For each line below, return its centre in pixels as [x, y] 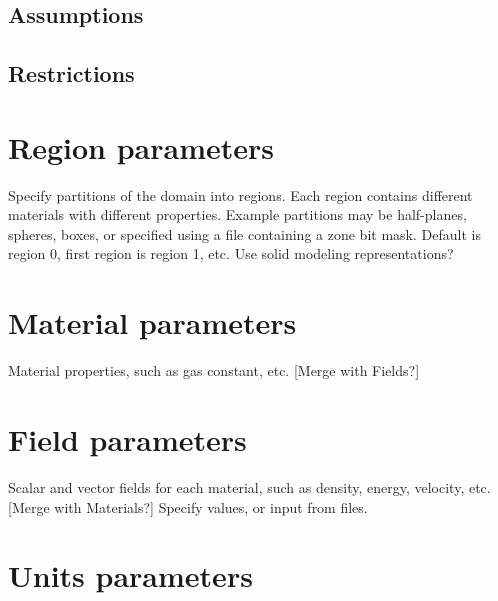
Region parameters [141, 146]
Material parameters [152, 322]
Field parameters [127, 438]
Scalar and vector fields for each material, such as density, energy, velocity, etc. [249, 486]
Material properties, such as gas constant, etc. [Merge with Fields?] [214, 370]
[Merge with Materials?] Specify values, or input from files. [188, 506]
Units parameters [130, 575]
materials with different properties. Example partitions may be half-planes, [237, 214]
